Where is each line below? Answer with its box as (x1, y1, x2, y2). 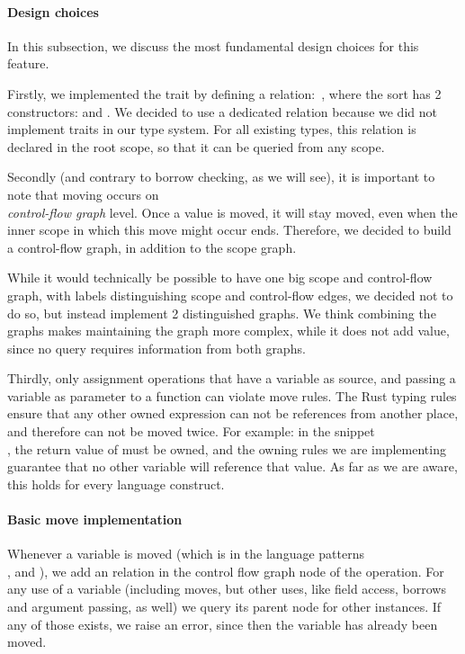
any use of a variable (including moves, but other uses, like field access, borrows (7, 579, 446, 598)
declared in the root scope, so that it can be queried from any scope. (7, 137, 385, 156)
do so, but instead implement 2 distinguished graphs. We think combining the (7, 303, 436, 322)
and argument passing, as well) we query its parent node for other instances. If (7, 597, 442, 616)
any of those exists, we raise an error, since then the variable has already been (7, 614, 438, 633)
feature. (7, 54, 49, 73)
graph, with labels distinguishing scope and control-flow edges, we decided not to (7, 285, 453, 304)
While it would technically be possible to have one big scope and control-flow (7, 268, 433, 287)
